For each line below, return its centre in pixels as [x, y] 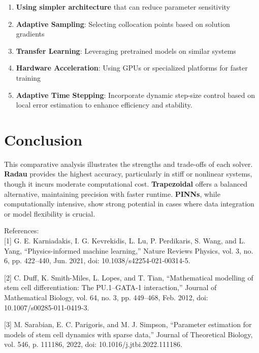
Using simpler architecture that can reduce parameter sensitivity [123, 7]
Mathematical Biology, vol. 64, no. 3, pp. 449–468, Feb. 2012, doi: [106, 297]
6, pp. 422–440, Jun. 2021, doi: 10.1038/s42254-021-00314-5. [97, 260]
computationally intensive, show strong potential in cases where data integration [129, 204]
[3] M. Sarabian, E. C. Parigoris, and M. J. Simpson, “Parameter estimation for [128, 324]
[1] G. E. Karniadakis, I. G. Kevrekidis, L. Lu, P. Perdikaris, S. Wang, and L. [125, 241]
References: [22, 231]
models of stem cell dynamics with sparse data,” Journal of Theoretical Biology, [128, 334]
